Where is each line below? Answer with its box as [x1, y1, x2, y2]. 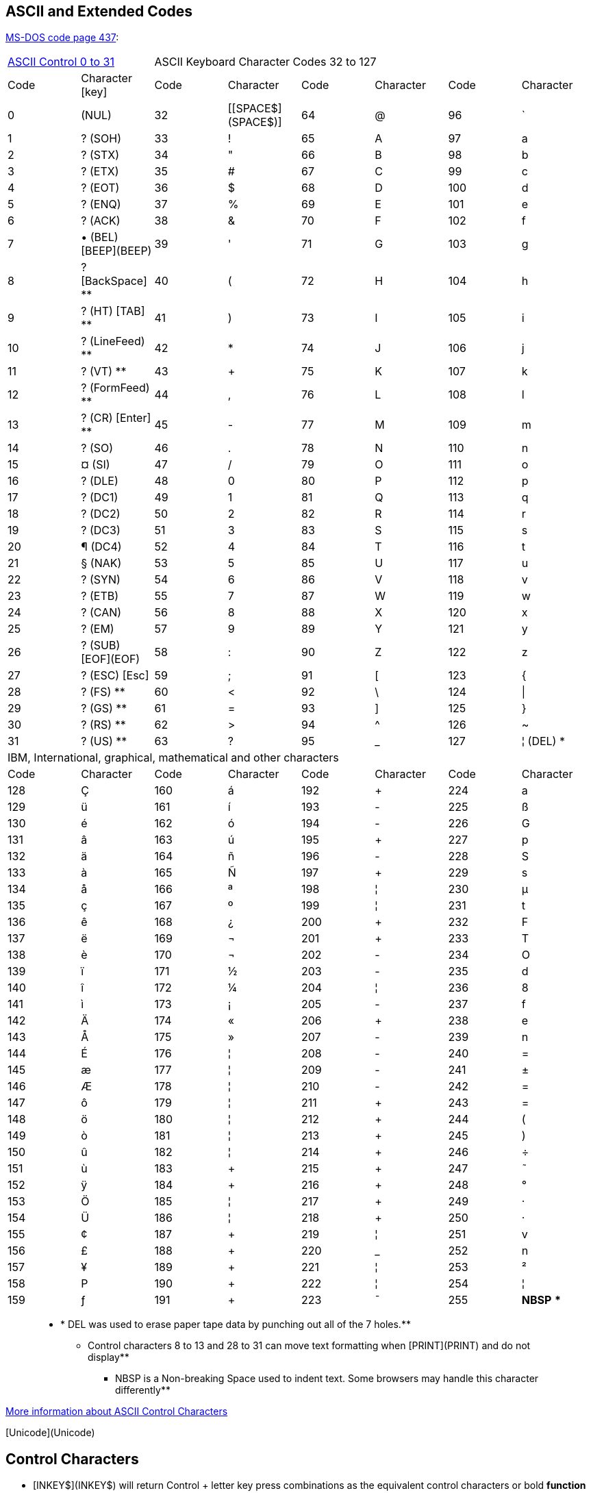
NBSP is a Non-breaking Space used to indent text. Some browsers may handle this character [115, 1372, 539, 1385]
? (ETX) [81, 164, 119, 179]
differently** [115, 1384, 171, 1396]
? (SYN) [81, 573, 121, 587]
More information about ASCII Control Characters [5, 1405, 228, 1418]
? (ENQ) [81, 197, 121, 212]
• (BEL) [81, 230, 118, 244]
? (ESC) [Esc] [81, 668, 149, 683]
